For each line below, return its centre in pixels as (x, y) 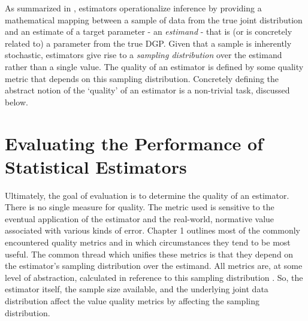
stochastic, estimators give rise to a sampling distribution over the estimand (144, 55)
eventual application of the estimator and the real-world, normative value (140, 218)
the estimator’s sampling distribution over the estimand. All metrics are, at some (154, 266)
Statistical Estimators (96, 166)
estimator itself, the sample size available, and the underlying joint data (137, 289)
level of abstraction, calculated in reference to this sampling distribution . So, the (154, 277)
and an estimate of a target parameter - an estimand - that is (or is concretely (149, 31)
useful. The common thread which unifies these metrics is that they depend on (149, 254)
